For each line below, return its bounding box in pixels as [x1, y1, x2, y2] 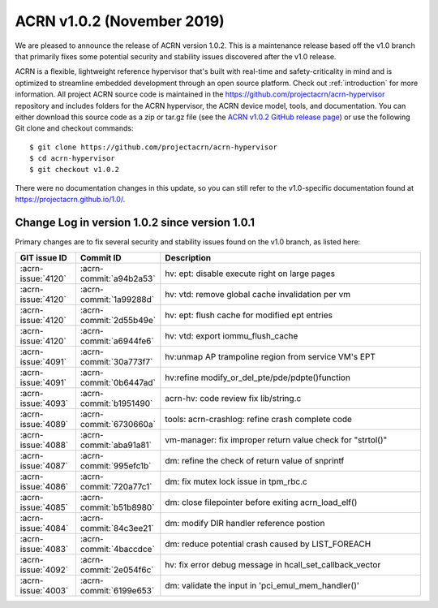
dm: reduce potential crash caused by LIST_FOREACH [165, 538, 371, 550]
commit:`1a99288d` [79, 293, 154, 304]
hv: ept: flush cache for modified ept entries [165, 309, 333, 321]
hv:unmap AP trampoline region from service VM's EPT [165, 351, 376, 362]
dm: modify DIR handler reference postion [165, 517, 325, 528]
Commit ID [79, 252, 122, 263]
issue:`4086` [19, 481, 69, 492]
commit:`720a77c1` [79, 481, 152, 492]
